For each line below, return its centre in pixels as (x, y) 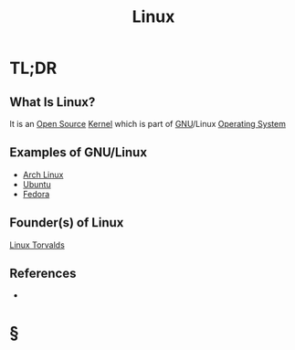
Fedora (36, 194)
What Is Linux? (53, 102)
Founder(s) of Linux (67, 223)
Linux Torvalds (37, 245)
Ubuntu (37, 184)
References (43, 274)
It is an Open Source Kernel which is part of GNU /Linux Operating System (147, 124)
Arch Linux (43, 175)
